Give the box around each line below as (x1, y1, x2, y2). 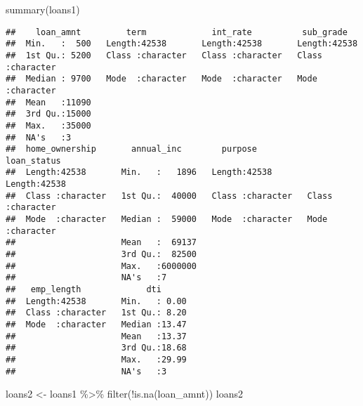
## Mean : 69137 (6, 237, 197, 248)
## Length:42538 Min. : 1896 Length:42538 (6, 167, 272, 178)
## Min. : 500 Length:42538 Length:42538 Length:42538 (6, 39, 358, 49)
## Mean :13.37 (6, 331, 187, 341)
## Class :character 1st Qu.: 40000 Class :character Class (6, 190, 333, 201)
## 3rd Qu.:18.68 (6, 343, 187, 353)
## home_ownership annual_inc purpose (6, 144, 257, 155)
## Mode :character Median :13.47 (6, 320, 187, 329)
